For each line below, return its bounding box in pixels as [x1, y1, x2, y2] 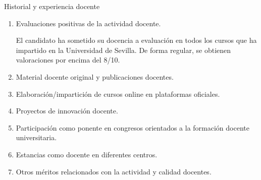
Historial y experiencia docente [4, 1, 100, 11]
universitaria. [16, 132, 57, 143]
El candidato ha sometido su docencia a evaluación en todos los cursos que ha [16, 35, 257, 45]
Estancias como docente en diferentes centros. [16, 149, 158, 159]
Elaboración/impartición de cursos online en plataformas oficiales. [16, 88, 220, 99]
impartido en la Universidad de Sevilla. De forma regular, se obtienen [16, 44, 231, 55]
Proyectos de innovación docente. [16, 105, 118, 116]
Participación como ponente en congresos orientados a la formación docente [16, 122, 249, 133]
